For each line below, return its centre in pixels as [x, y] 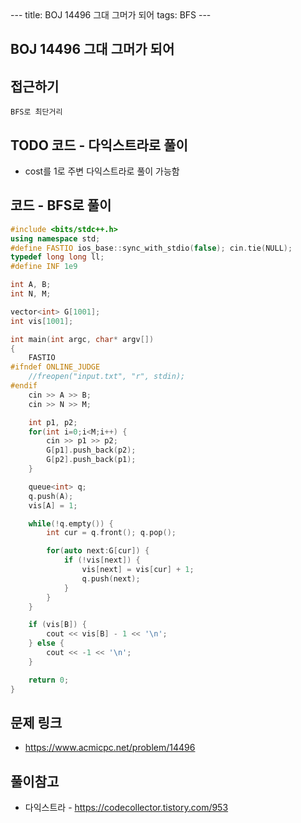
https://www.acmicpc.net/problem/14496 [110, 748]
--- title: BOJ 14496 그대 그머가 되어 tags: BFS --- [111, 15]
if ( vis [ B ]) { [57, 625]
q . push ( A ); [51, 496]
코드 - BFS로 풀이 [61, 205]
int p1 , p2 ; [53, 422]
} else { [46, 643]
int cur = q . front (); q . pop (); [111, 533]
